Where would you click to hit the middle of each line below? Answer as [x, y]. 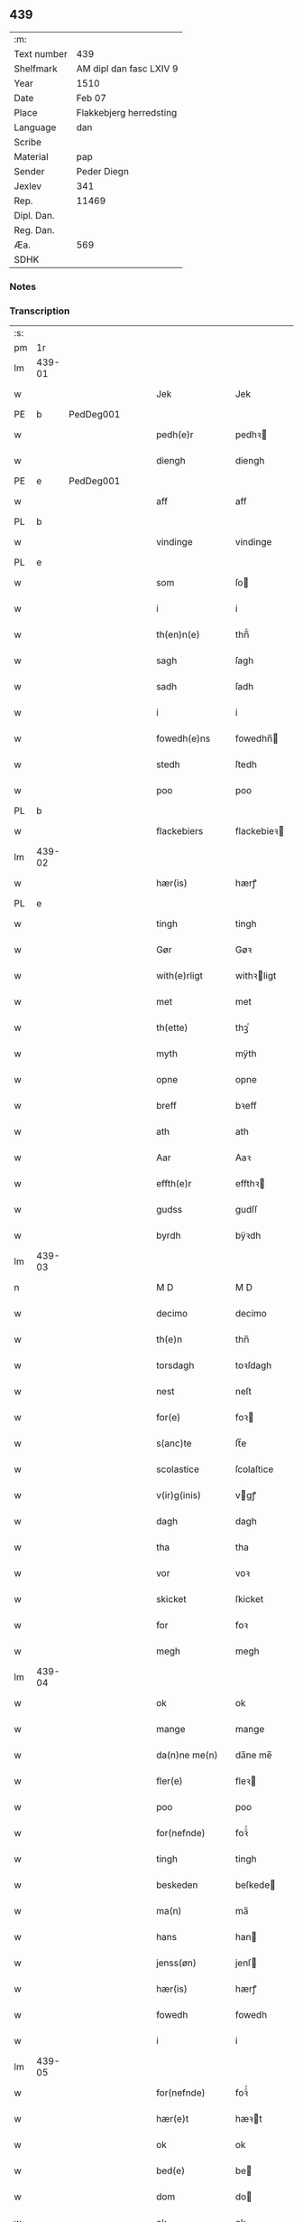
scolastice [178, 1469]
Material [31, 156]
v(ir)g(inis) [179, 1495]
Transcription [40, 311]
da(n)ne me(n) [187, 1755]
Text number [41, 53]
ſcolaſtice [254, 1469]
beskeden [177, 1885]
